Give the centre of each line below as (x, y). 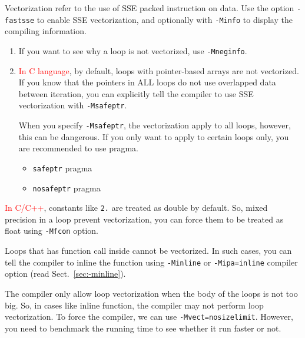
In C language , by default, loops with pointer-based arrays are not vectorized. (159, 70)
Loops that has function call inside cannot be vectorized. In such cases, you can (148, 251)
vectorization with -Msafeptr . (73, 105)
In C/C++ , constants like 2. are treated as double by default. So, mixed (136, 208)
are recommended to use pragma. (78, 148)
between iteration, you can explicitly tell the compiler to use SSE (136, 93)
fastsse (20, 20)
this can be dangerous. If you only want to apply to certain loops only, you (154, 136)
